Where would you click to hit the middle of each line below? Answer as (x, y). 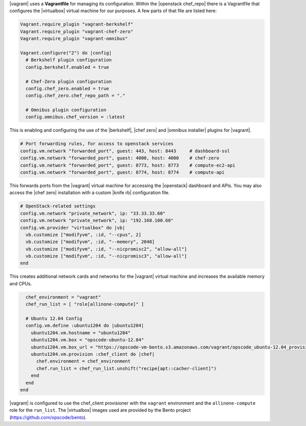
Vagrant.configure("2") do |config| (66, 53)
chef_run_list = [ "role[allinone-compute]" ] (85, 304)
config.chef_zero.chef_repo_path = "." (75, 96)
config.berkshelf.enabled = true (67, 67)
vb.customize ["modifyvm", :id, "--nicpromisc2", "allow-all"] (106, 249)
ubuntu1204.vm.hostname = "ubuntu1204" (81, 333)
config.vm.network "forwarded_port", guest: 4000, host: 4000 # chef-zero (120, 158)
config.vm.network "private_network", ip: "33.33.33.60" (93, 213)
